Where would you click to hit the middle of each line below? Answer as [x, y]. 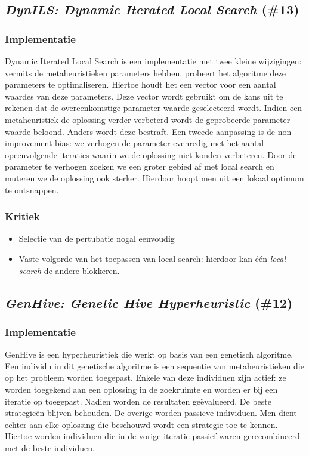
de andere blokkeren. [82, 270]
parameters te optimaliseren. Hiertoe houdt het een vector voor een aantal [140, 84]
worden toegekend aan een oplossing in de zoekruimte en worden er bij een [141, 389]
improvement [29, 143]
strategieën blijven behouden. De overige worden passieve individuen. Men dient [151, 413]
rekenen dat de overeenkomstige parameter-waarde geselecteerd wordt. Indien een [154, 108]
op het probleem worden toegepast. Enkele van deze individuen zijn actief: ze [146, 378]
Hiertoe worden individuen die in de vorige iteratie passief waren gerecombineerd [152, 436]
